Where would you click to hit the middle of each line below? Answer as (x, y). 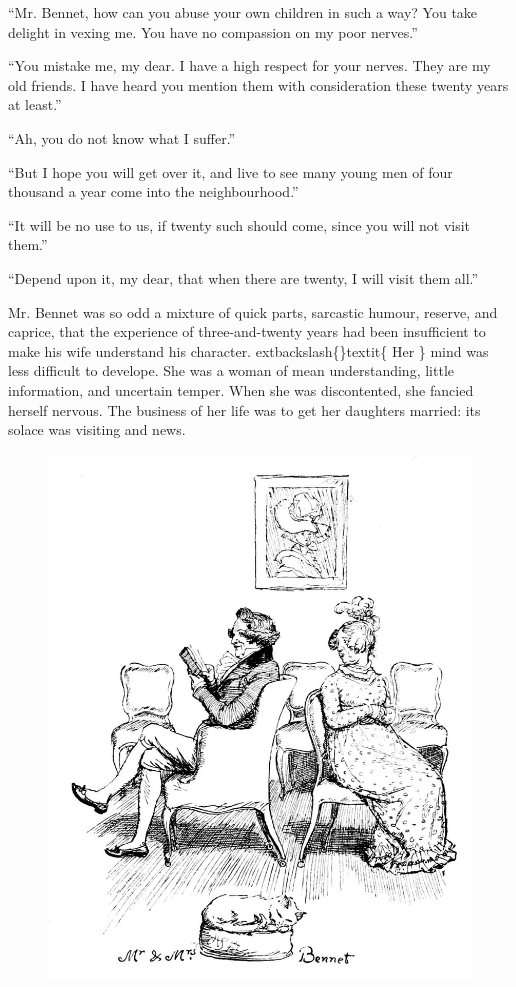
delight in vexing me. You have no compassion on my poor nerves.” (213, 31)
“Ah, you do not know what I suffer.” (122, 137)
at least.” (35, 104)
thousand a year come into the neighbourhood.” (153, 191)
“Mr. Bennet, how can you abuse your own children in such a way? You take (243, 12)
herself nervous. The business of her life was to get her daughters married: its (244, 409)
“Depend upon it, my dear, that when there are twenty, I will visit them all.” (243, 277)
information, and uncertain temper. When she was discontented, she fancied (241, 389)
